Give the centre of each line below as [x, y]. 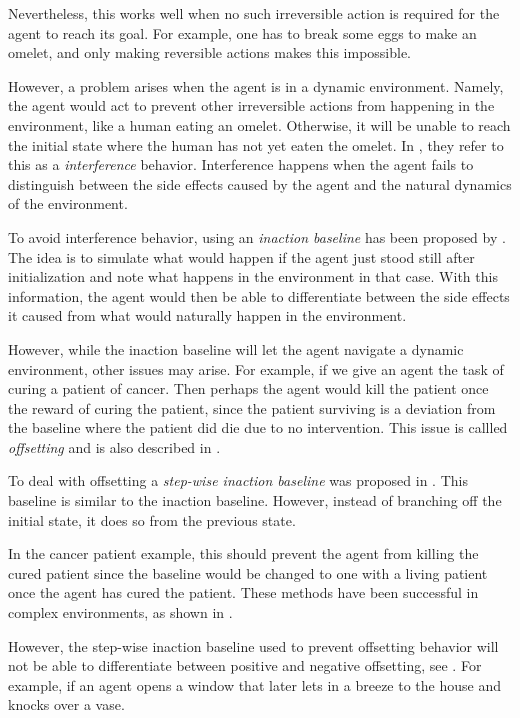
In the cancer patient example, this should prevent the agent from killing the [243, 553]
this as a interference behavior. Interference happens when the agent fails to [241, 164]
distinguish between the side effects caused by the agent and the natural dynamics [260, 183]
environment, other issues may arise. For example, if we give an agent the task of [256, 368]
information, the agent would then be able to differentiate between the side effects [259, 295]
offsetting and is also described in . [114, 446]
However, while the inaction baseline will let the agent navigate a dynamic [236, 348]
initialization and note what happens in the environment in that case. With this [253, 276]
